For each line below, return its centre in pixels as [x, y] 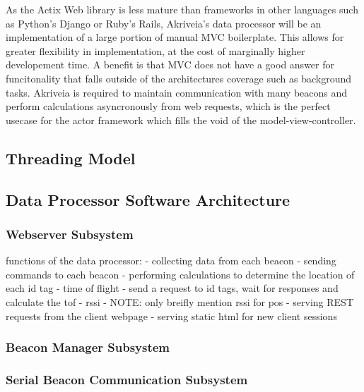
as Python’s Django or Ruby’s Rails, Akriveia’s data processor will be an [164, 23]
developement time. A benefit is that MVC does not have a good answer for [170, 65]
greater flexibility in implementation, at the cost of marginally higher [155, 50]
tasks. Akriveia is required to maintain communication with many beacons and [177, 92]
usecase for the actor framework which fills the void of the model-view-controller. [181, 120]
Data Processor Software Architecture [148, 199]
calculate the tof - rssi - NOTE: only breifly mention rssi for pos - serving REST [180, 301]
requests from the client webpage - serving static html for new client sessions [171, 316]
